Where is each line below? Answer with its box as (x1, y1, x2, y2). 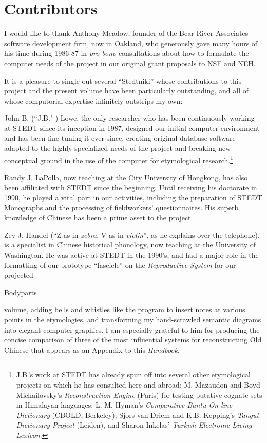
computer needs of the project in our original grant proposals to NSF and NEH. (4, 57, 256, 68)
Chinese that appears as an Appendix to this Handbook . (4, 344, 180, 355)
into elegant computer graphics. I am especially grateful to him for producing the (4, 324, 260, 335)
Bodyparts (4, 286, 37, 297)
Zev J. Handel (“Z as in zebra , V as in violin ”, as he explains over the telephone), (4, 229, 260, 240)
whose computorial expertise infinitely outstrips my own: (4, 95, 183, 106)
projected (4, 269, 33, 280)
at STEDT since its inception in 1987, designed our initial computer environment (4, 122, 260, 133)
